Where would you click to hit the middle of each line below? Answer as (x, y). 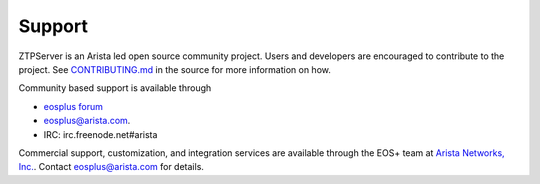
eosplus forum (73, 106)
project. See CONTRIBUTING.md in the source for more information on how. (175, 69)
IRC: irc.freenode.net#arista (100, 134)
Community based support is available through (115, 88)
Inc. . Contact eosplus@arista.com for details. (111, 167)
